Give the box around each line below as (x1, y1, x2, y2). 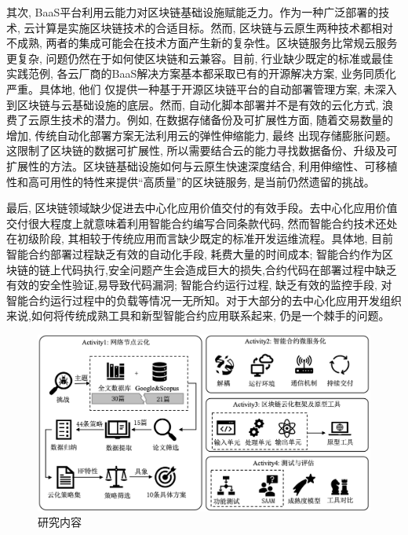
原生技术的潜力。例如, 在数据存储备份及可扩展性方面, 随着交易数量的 (38, 112, 394, 128)
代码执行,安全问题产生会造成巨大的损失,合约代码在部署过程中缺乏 (60, 261, 397, 277)
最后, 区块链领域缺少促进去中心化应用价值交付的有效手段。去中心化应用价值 (6, 200, 398, 216)
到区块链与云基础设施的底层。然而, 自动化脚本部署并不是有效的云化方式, (6, 96, 379, 112)
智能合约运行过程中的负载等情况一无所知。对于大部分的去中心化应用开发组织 (6, 291, 402, 308)
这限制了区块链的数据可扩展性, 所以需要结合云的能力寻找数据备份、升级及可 (6, 142, 398, 159)
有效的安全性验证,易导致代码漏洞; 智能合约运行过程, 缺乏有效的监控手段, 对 (6, 277, 392, 293)
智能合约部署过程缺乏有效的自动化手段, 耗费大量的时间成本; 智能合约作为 (6, 245, 383, 262)
